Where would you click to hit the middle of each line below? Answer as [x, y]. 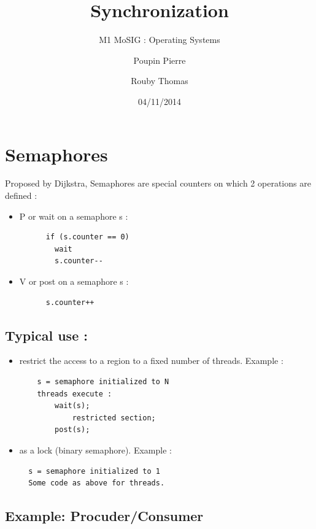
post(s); [72, 430]
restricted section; [114, 418]
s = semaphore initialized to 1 [94, 471]
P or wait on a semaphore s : [74, 216]
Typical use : [46, 335]
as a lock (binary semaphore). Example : [95, 450]
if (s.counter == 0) [87, 237]
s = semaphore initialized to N [103, 381]
